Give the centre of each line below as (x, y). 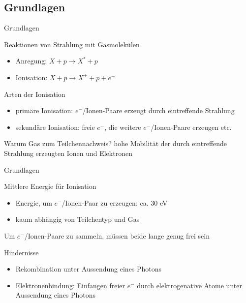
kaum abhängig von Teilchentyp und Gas (77, 219)
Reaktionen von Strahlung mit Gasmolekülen (72, 44)
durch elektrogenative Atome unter (189, 285)
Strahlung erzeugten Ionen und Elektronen (68, 153)
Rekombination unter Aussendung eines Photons (89, 269)
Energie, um (34, 202)
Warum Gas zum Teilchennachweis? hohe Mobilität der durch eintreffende (116, 143)
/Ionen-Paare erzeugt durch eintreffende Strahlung (158, 110)
